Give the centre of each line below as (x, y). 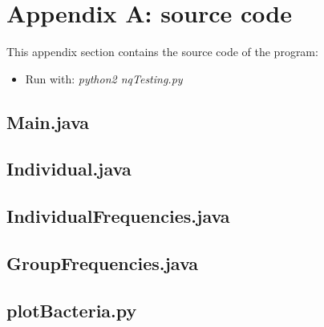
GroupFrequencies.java (103, 263)
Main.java (48, 121)
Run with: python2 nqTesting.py (104, 78)
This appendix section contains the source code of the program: (162, 52)
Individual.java (69, 169)
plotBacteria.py (72, 310)
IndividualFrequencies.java (118, 216)
